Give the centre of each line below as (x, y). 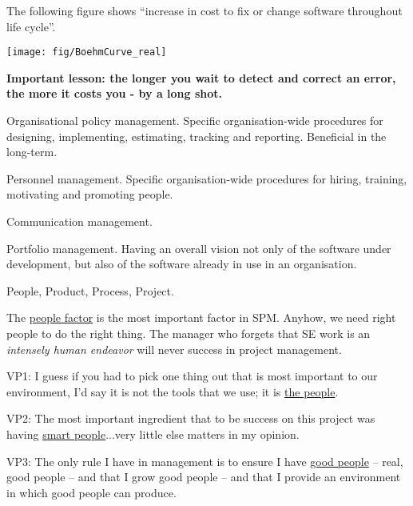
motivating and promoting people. (90, 194)
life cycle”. (31, 26)
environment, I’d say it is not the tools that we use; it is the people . (173, 391)
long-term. (32, 152)
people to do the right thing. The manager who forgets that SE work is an (189, 333)
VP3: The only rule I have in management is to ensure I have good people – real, (205, 461)
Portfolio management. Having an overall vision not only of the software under (199, 248)
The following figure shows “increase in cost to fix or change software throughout (205, 10)
